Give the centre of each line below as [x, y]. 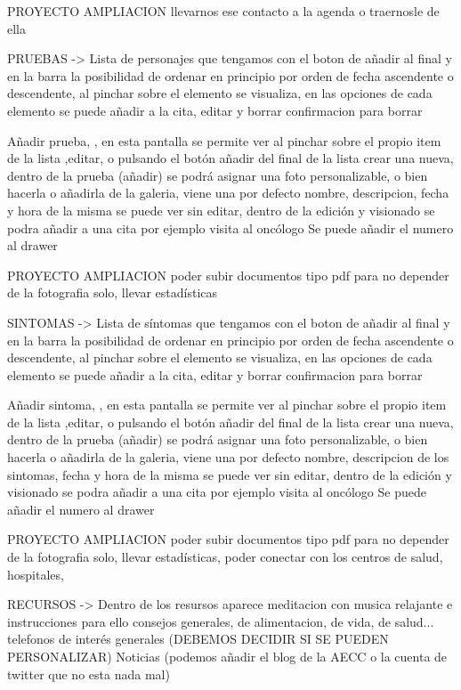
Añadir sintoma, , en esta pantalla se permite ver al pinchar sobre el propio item [227, 405]
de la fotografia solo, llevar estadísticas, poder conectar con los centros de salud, [225, 557]
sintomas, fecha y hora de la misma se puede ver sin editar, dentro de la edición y [230, 474]
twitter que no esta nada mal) [89, 674]
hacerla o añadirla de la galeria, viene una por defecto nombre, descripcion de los [228, 457]
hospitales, [36, 574]
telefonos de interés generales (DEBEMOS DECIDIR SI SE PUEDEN [198, 639]
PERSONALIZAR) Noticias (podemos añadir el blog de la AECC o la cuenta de [227, 656]
